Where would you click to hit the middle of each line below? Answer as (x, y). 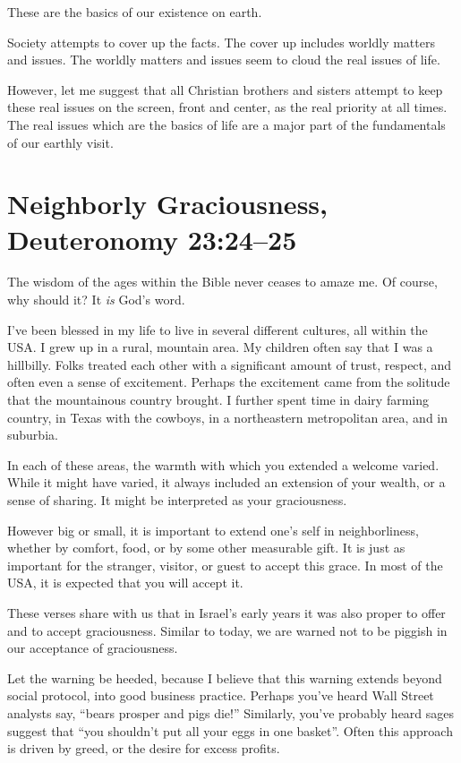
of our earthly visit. (60, 142)
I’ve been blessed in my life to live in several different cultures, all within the (218, 329)
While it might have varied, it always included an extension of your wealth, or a (226, 482)
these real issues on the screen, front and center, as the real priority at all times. (227, 107)
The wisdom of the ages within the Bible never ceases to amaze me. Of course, (222, 282)
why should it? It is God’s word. (96, 300)
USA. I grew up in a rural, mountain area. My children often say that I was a (220, 347)
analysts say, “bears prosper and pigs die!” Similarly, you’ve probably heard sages (231, 712)
